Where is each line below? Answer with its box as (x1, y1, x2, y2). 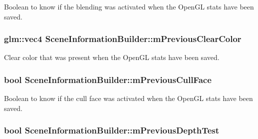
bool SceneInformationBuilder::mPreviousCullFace (4, 73, 212, 85)
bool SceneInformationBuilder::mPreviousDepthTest (4, 124, 220, 136)
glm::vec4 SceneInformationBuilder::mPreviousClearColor (4, 32, 242, 45)
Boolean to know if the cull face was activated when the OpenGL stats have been (4, 93, 253, 103)
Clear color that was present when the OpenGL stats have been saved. (4, 52, 220, 62)
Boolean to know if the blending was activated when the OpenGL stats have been (4, 1, 254, 11)
